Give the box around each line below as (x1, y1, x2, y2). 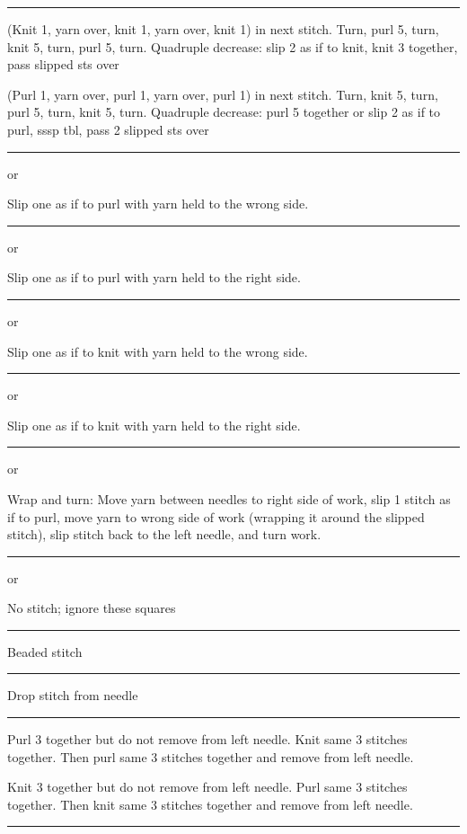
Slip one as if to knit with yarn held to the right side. (7, 415, 301, 434)
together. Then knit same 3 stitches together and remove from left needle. (7, 794, 413, 813)
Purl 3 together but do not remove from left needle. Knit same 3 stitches (7, 730, 408, 749)
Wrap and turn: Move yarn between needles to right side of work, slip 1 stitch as (7, 489, 451, 508)
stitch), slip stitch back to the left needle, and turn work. (7, 525, 322, 544)
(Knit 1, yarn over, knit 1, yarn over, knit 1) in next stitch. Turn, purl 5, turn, (7, 20, 439, 38)
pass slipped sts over (7, 55, 119, 74)
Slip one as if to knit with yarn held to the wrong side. (7, 342, 308, 360)
